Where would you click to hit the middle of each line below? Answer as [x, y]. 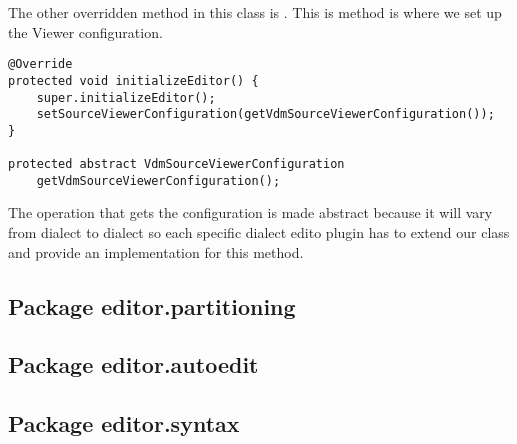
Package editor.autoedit [133, 364]
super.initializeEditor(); [126, 97]
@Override [40, 64]
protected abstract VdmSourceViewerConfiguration [176, 164]
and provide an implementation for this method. [156, 251]
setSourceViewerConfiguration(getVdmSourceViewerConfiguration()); [265, 114]
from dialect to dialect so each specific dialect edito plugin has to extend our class [259, 232]
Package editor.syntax [124, 423]
